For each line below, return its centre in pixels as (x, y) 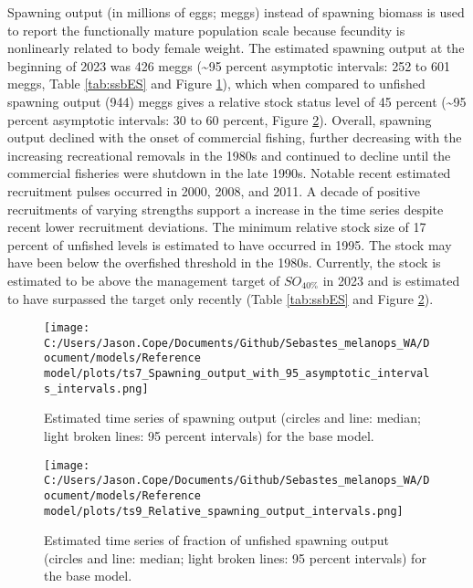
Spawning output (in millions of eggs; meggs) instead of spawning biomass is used (236, 12)
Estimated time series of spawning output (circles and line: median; (232, 418)
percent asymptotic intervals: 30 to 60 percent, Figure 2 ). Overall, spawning (220, 119)
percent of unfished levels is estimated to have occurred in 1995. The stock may (230, 244)
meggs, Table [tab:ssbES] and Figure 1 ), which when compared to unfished (216, 84)
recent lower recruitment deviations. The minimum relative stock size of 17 (217, 227)
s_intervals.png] (96, 388)
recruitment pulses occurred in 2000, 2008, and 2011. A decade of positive (214, 190)
